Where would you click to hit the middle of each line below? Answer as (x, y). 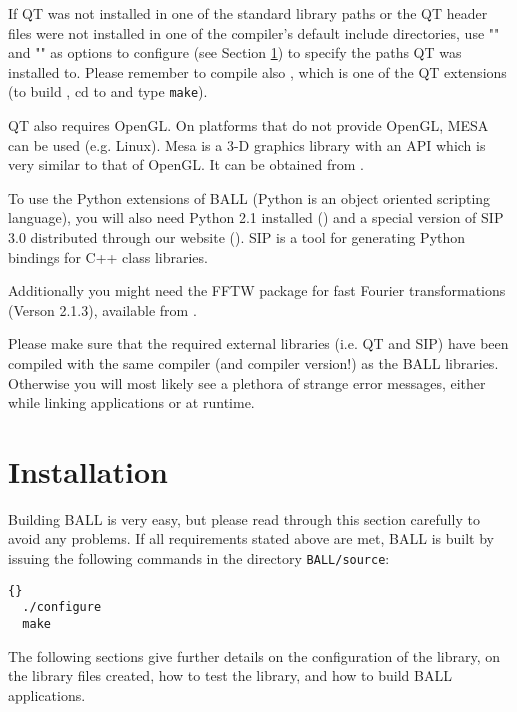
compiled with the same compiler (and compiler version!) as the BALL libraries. (253, 362)
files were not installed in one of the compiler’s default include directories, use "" (254, 32)
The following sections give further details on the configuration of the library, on (254, 655)
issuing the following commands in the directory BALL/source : (199, 558)
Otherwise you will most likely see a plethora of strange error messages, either (247, 382)
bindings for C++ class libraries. (108, 256)
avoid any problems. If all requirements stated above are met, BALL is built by (251, 538)
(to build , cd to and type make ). (108, 91)
